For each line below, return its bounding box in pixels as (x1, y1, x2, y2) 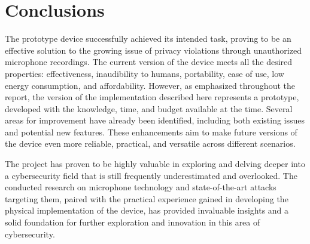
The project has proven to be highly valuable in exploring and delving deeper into (5, 157, 305, 170)
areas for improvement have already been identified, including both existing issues (5, 114, 305, 126)
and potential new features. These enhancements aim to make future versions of (5, 125, 297, 138)
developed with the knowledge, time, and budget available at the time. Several (5, 102, 293, 115)
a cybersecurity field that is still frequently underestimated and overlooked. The (5, 169, 297, 181)
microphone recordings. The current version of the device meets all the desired (5, 55, 293, 68)
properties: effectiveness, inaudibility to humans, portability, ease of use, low (5, 67, 284, 79)
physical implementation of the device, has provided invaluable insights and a (5, 204, 289, 217)
